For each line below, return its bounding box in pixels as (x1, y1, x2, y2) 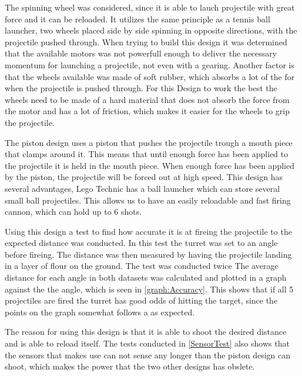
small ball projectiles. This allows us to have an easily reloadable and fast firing (5, 194, 291, 206)
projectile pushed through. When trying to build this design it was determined (5, 35, 287, 48)
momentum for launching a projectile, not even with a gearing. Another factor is (5, 58, 295, 71)
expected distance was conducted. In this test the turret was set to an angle (5, 237, 278, 249)
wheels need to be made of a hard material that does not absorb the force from (5, 93, 290, 105)
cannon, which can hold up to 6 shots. (5, 205, 142, 218)
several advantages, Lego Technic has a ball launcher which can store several (5, 182, 280, 194)
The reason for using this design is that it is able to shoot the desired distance (5, 325, 287, 338)
